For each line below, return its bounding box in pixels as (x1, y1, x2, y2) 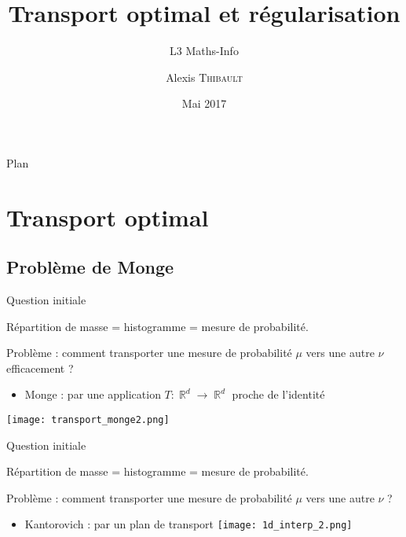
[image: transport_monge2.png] (6, 414, 170, 426)
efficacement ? (6, 359, 74, 376)
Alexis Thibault (166, 68, 243, 85)
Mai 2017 (181, 95, 227, 112)
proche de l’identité (232, 386, 325, 403)
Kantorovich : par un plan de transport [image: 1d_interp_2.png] (24, 516, 353, 532)
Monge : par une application (24, 386, 161, 403)
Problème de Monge (6, 255, 174, 279)
